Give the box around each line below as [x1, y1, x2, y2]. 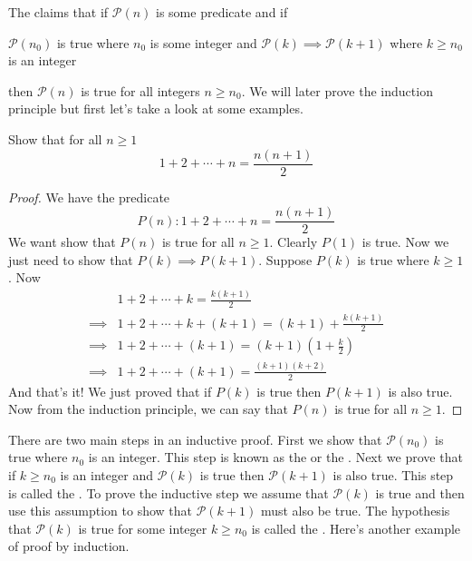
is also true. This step [332, 465, 454, 484]
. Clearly [269, 232, 318, 251]
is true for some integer [78, 518, 207, 537]
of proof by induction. [8, 536, 130, 556]
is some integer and [149, 33, 257, 52]
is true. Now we [361, 232, 449, 251]
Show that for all [8, 129, 102, 148]
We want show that [8, 232, 116, 251]
